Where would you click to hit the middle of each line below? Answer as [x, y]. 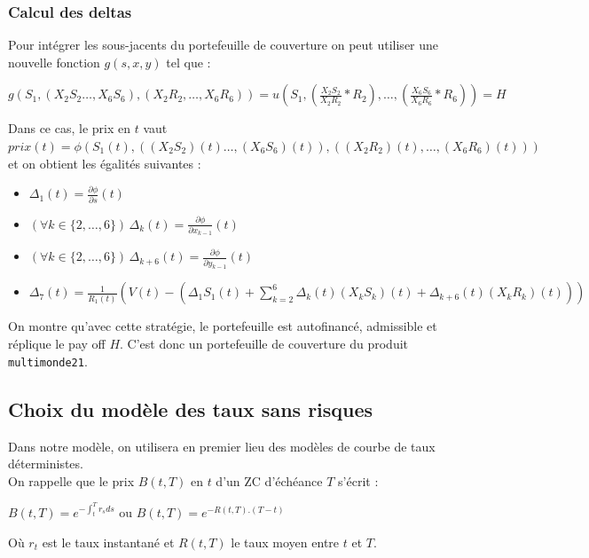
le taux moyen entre [285, 542]
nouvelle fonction [54, 62]
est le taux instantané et [108, 542]
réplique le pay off [57, 344]
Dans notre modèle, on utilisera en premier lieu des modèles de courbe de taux [222, 446]
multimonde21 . [48, 361]
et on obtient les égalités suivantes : [105, 163]
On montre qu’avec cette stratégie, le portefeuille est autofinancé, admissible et [223, 326]
